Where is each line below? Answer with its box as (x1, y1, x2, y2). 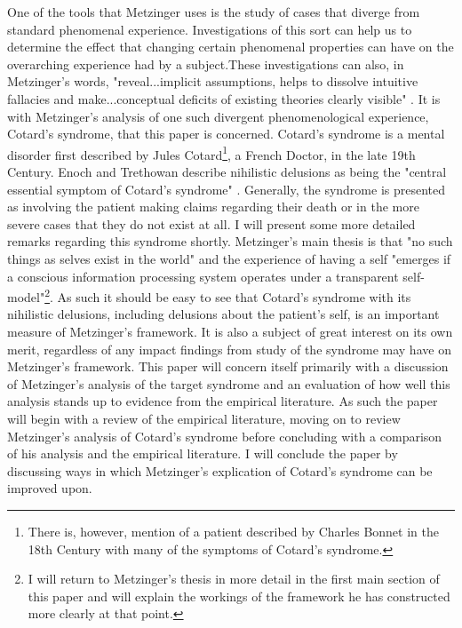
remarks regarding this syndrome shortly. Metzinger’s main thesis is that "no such (7, 232, 453, 250)
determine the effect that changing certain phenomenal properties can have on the (7, 37, 454, 56)
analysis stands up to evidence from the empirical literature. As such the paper (7, 392, 438, 410)
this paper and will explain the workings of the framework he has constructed (28, 586, 450, 605)
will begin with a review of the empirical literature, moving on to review (7, 409, 401, 427)
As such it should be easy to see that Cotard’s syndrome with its (57, 287, 411, 306)
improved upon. (7, 479, 92, 497)
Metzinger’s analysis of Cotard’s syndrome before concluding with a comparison (7, 426, 442, 445)
